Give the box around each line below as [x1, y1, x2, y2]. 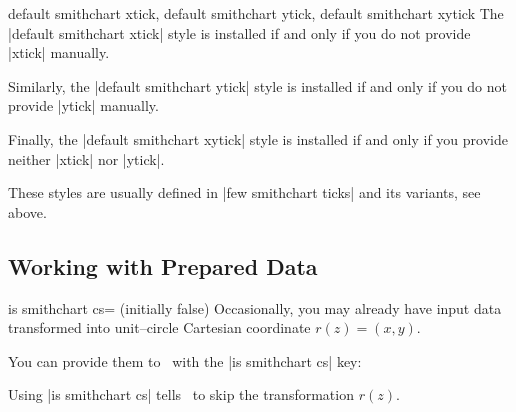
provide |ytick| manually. [8, 95, 159, 116]
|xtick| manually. [8, 42, 110, 63]
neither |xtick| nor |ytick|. [8, 148, 165, 169]
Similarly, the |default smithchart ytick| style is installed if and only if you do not [8, 75, 507, 96]
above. [8, 201, 47, 222]
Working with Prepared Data [8, 250, 318, 281]
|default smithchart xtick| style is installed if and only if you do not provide [8, 22, 471, 43]
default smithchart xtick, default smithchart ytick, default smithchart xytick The [8, 3, 504, 23]
